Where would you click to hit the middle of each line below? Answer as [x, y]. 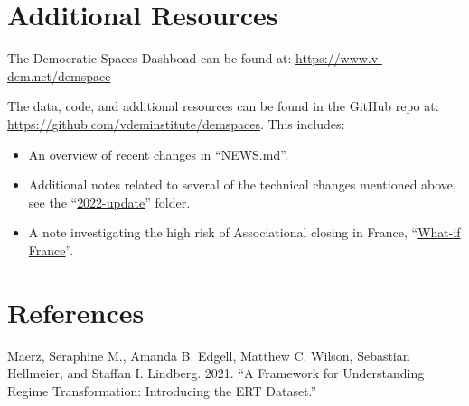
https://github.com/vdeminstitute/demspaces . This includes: [176, 123]
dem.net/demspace [59, 75]
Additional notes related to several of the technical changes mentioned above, [242, 185]
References [76, 312]
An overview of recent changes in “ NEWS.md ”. [158, 154]
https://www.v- [339, 58]
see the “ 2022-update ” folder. [109, 202]
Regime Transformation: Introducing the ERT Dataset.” [162, 390]
